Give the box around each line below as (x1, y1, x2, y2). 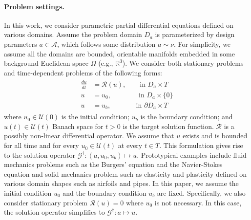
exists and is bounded (182, 130, 248, 141)
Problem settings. (4, 1, 64, 11)
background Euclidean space (4, 58, 88, 68)
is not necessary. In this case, (154, 197, 242, 207)
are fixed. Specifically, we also (157, 188, 246, 198)
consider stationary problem (4, 197, 88, 207)
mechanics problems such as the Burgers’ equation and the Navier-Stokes (4, 159, 223, 169)
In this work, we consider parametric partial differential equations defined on (4, 19, 233, 30)
